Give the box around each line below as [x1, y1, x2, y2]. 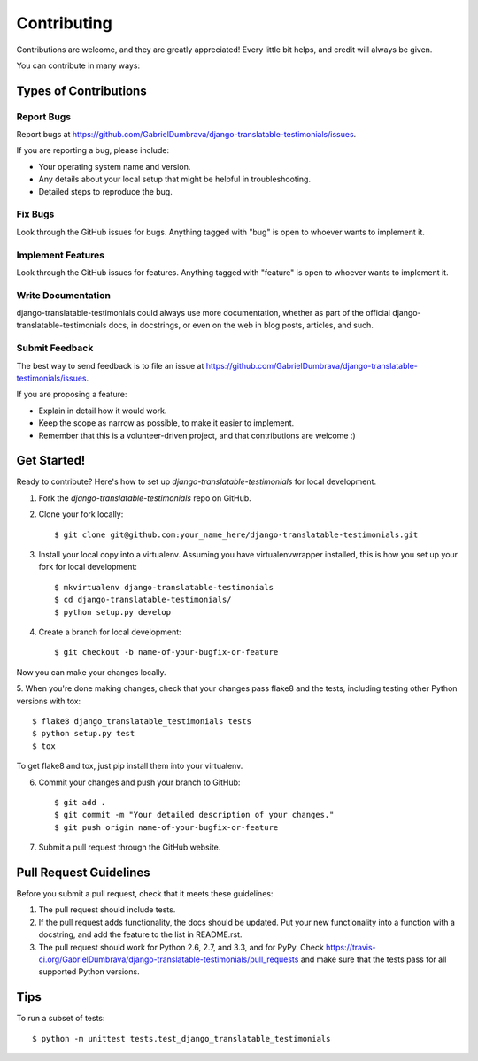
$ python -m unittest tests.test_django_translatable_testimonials [32, 1034, 331, 1043]
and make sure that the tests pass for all [300, 954, 447, 965]
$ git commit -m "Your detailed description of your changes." [54, 810, 335, 820]
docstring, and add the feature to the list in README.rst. [38, 929, 243, 940]
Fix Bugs [16, 208, 55, 220]
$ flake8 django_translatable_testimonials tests [32, 716, 252, 726]
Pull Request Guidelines [16, 865, 150, 880]
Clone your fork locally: [38, 509, 124, 519]
